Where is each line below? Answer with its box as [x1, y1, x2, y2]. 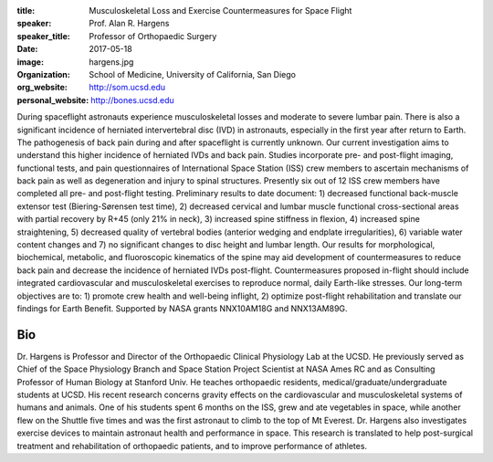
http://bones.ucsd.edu [89, 94, 175, 105]
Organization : [16, 68, 70, 79]
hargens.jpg [89, 56, 134, 68]
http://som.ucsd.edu [89, 82, 166, 93]
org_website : [16, 82, 68, 93]
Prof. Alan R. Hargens [89, 18, 170, 29]
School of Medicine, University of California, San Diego [89, 68, 297, 79]
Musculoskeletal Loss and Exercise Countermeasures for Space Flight [89, 5, 352, 16]
